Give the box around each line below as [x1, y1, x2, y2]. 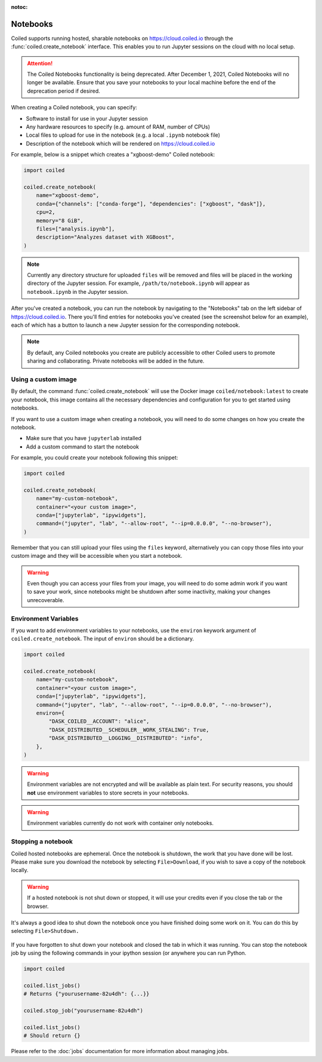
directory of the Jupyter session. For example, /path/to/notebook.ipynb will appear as [27, 280, 250, 287]
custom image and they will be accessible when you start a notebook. [11, 553, 182, 560]
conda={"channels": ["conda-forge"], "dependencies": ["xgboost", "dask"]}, [36, 200, 266, 207]
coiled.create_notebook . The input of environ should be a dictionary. [11, 635, 194, 642]
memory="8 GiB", [36, 217, 83, 224]
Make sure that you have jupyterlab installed [26, 435, 142, 442]
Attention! [27, 60, 53, 67]
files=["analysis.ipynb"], [36, 225, 116, 232]
